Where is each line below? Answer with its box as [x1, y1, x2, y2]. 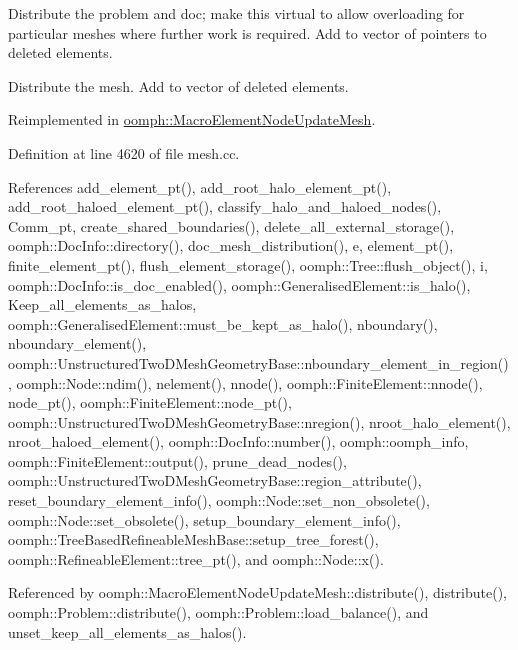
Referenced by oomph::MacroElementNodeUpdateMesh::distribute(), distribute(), [8, 582, 508, 603]
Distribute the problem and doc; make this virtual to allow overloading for [8, 3, 465, 23]
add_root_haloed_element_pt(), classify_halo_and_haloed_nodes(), [8, 196, 442, 217]
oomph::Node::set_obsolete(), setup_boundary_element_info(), [8, 509, 401, 530]
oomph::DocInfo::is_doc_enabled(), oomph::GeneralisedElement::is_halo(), [8, 274, 471, 295]
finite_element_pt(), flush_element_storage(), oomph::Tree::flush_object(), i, [8, 254, 488, 275]
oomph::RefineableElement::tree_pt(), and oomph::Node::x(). [8, 548, 384, 569]
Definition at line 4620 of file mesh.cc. [8, 142, 240, 163]
